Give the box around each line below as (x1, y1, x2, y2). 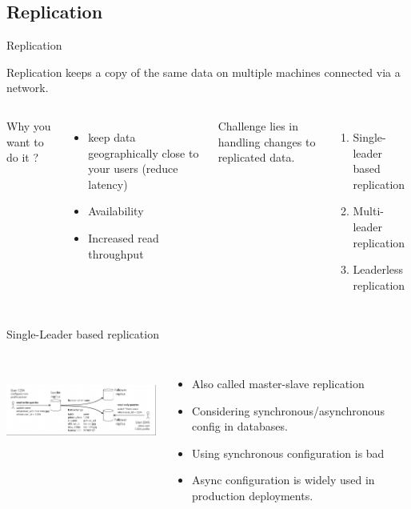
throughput (88, 245, 144, 262)
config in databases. (192, 418, 288, 435)
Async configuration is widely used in (192, 471, 375, 488)
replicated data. (217, 149, 295, 166)
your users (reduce (88, 160, 178, 177)
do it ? (6, 149, 39, 166)
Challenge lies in (217, 117, 299, 134)
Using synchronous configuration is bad (192, 444, 385, 461)
